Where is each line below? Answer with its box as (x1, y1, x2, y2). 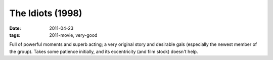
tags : (9, 32, 21, 38)
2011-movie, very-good (49, 32, 98, 38)
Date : (9, 25, 21, 31)
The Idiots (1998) (9, 8, 82, 19)
